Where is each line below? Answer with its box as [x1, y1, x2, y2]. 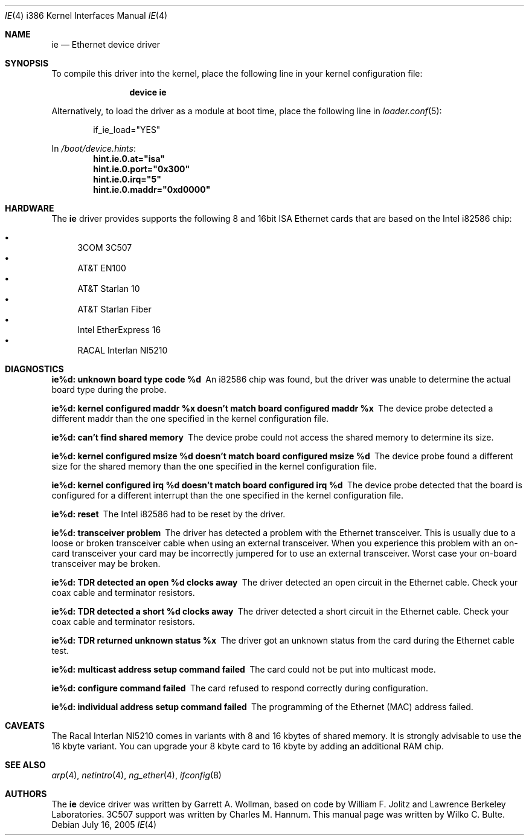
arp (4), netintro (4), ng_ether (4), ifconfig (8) [51, 770, 222, 780]
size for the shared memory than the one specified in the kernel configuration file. [51, 461, 377, 471]
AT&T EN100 [77, 263, 126, 273]
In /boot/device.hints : [51, 143, 136, 153]
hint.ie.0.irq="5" [93, 174, 161, 184]
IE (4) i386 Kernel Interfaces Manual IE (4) [5, 10, 168, 21]
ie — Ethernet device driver [51, 39, 160, 50]
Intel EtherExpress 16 [77, 325, 161, 335]
